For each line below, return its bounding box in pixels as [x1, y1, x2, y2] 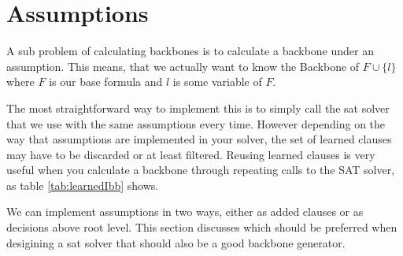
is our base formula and [49, 73, 163, 90]
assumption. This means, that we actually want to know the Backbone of [6, 58, 360, 74]
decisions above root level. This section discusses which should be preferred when [6, 219, 397, 236]
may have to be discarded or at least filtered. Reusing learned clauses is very [6, 146, 375, 162]
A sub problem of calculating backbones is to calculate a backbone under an [6, 43, 374, 59]
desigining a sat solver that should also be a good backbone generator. [6, 234, 346, 250]
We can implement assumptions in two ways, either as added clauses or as [6, 203, 364, 220]
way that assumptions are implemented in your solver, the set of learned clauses [6, 131, 392, 147]
